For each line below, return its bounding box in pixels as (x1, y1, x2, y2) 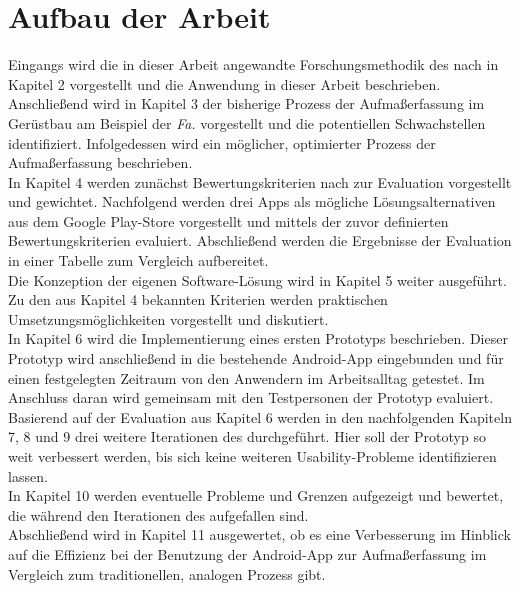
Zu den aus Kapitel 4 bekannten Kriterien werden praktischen (8, 289, 388, 310)
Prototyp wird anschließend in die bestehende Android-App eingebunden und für (8, 348, 504, 369)
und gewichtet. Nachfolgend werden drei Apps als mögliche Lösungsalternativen (8, 191, 496, 212)
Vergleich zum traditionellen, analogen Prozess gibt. (8, 563, 326, 584)
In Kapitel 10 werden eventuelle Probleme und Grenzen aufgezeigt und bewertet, (8, 485, 504, 506)
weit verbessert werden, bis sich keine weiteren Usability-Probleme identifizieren (8, 446, 497, 466)
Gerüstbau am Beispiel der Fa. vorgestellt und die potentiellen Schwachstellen (8, 112, 486, 133)
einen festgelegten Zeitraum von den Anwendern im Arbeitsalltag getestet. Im (8, 367, 485, 388)
